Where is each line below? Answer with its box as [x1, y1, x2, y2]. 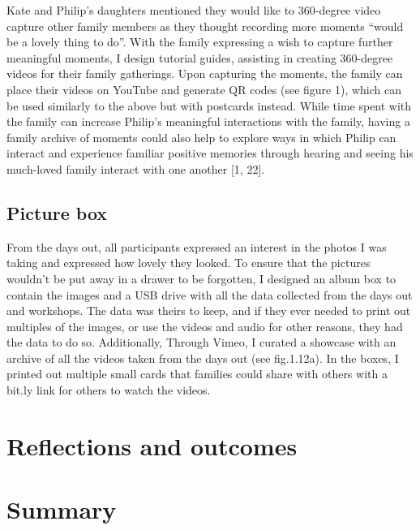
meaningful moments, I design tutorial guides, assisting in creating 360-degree [6, 49, 393, 66]
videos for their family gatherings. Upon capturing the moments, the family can [6, 65, 403, 82]
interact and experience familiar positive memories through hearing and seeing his [6, 144, 414, 162]
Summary [6, 493, 117, 526]
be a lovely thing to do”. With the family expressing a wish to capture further [6, 33, 393, 50]
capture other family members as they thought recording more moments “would [6, 17, 404, 34]
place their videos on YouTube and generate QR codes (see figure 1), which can [6, 80, 402, 97]
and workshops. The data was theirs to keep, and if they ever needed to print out [6, 302, 411, 319]
